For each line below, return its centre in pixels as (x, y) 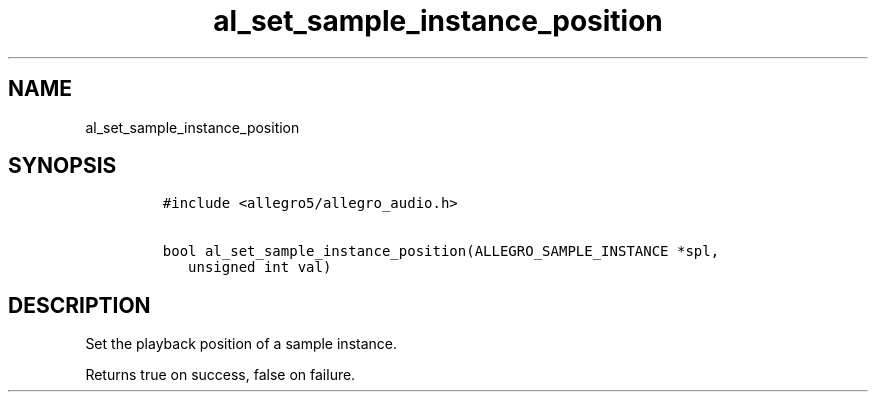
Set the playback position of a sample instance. (241, 344)
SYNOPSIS (62, 166)
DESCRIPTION (79, 305)
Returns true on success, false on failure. (220, 375)
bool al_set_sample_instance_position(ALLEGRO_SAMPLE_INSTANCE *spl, (441, 251)
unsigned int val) (260, 267)
